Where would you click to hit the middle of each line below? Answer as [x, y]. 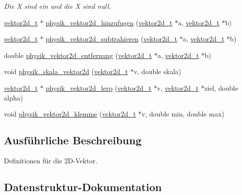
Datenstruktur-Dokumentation [83, 186]
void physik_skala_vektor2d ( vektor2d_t [66, 71]
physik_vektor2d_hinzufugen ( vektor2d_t [109, 22]
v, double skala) [157, 71]
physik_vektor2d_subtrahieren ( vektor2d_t [111, 39]
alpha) [13, 97]
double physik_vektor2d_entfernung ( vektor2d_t [78, 55]
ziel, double [221, 88]
